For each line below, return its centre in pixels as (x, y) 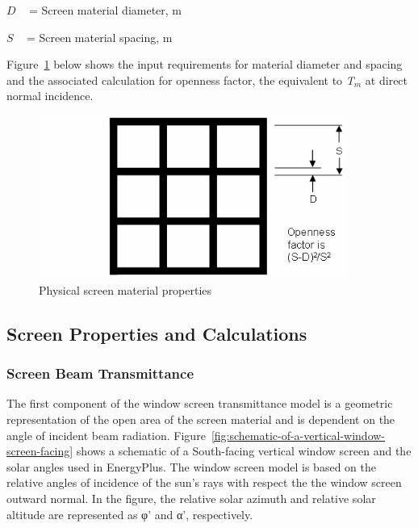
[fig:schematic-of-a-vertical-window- (298, 435)
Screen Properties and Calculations (157, 333)
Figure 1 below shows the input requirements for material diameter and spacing (205, 64)
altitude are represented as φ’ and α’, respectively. (130, 514)
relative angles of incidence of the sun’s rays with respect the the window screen (204, 482)
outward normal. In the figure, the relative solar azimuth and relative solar (191, 499)
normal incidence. (50, 96)
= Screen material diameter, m (105, 10)
